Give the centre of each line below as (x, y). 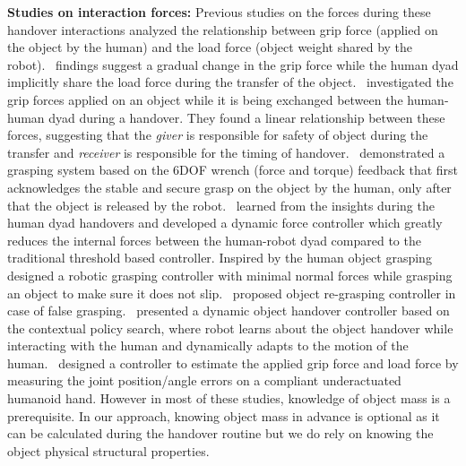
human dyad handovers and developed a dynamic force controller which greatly (225, 223)
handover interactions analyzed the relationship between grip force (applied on (223, 29)
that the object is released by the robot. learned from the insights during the (221, 205)
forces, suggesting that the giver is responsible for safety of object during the (218, 135)
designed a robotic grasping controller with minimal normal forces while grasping (230, 275)
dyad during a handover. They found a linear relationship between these (247, 117)
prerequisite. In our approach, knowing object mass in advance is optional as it (224, 415)
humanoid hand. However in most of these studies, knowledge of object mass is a (229, 398)
